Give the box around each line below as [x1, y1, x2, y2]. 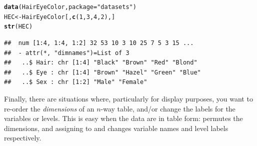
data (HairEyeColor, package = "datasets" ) [4, 3, 136, 10]
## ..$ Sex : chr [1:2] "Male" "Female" [4, 78, 147, 86]
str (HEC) [4, 23, 33, 30]
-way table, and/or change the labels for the [100, 103, 235, 113]
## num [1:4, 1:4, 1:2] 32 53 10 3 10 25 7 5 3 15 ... [4, 39, 194, 46]
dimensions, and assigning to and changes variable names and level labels [4, 122, 228, 133]
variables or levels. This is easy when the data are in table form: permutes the [4, 113, 243, 123]
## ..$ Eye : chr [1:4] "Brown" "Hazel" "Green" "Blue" [4, 68, 201, 76]
